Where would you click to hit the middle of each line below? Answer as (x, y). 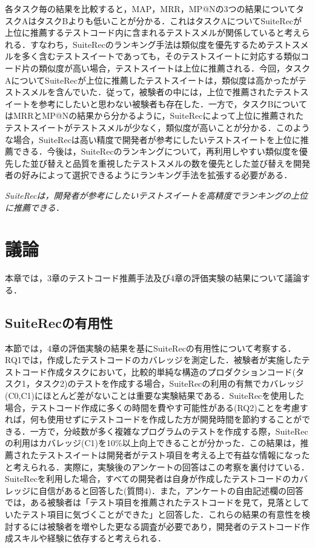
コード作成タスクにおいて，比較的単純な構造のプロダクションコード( (159, 371)
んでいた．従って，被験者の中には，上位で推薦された (169, 92)
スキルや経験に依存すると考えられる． (89, 538)
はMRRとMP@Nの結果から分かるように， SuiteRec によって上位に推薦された (154, 115)
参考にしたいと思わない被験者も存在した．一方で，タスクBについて (173, 103)
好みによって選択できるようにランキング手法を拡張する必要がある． (157, 175)
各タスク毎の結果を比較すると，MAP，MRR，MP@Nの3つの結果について (151, 8)
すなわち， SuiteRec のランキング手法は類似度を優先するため (148, 44)
